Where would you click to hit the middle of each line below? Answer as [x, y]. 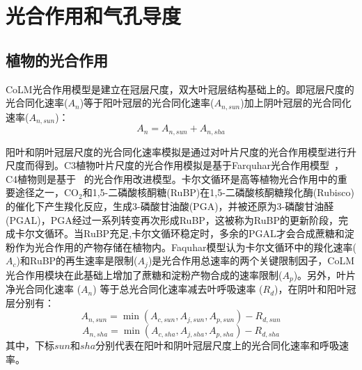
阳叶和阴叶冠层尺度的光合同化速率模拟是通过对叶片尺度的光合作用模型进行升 [181, 151]
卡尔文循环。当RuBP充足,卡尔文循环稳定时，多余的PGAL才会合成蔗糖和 [180, 233]
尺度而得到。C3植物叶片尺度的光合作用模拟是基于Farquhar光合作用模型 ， [175, 165]
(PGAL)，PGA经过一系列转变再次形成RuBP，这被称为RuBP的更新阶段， [172, 219]
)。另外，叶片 [325, 274]
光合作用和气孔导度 [94, 16]
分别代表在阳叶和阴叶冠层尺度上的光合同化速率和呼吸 [218, 345]
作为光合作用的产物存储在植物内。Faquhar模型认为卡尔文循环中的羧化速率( [186, 247]
